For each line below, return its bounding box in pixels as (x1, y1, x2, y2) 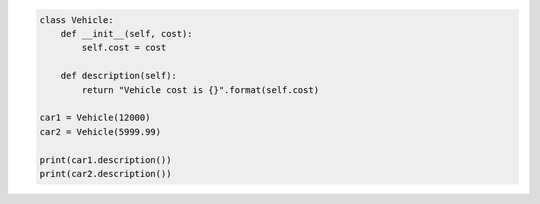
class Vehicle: (39, 14, 114, 25)
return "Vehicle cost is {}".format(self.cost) (81, 84, 320, 95)
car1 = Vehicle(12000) (39, 112, 151, 124)
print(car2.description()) (39, 168, 172, 179)
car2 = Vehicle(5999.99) (39, 126, 162, 137)
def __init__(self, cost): (60, 28, 194, 39)
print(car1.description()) (39, 154, 172, 165)
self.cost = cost (81, 42, 167, 54)
